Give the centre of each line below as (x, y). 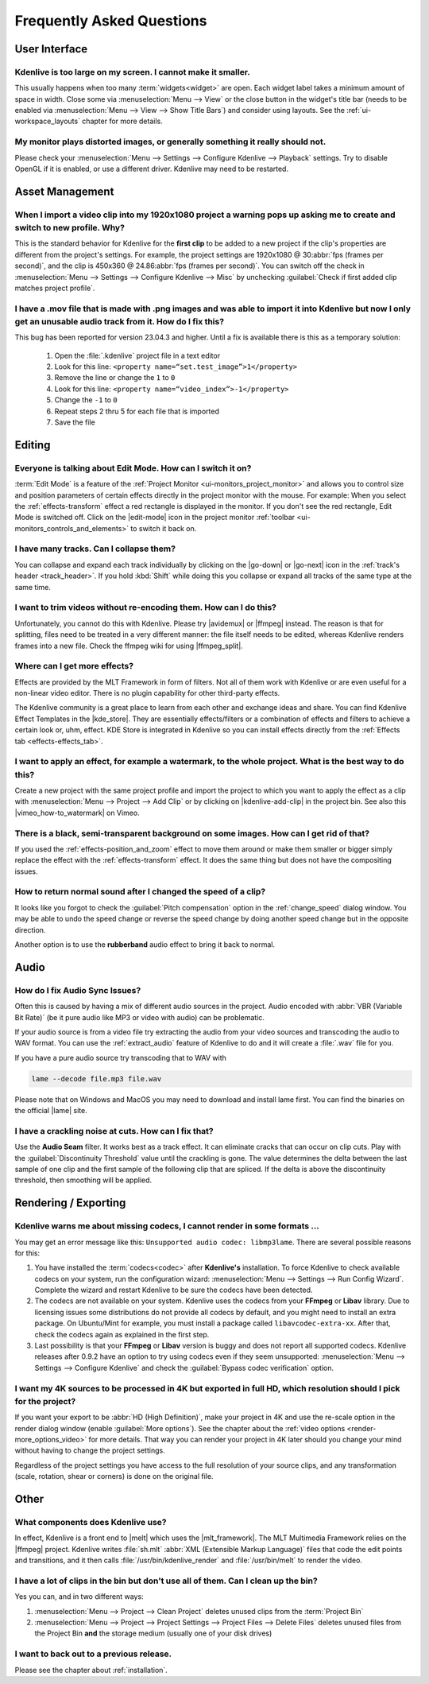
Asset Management (64, 191)
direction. (30, 929)
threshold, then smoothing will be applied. (83, 1180)
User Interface (51, 49)
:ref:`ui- (359, 111)
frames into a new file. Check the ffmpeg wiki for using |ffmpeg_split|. (129, 646)
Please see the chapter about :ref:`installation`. (91, 1670)
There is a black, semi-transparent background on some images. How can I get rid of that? (192, 833)
